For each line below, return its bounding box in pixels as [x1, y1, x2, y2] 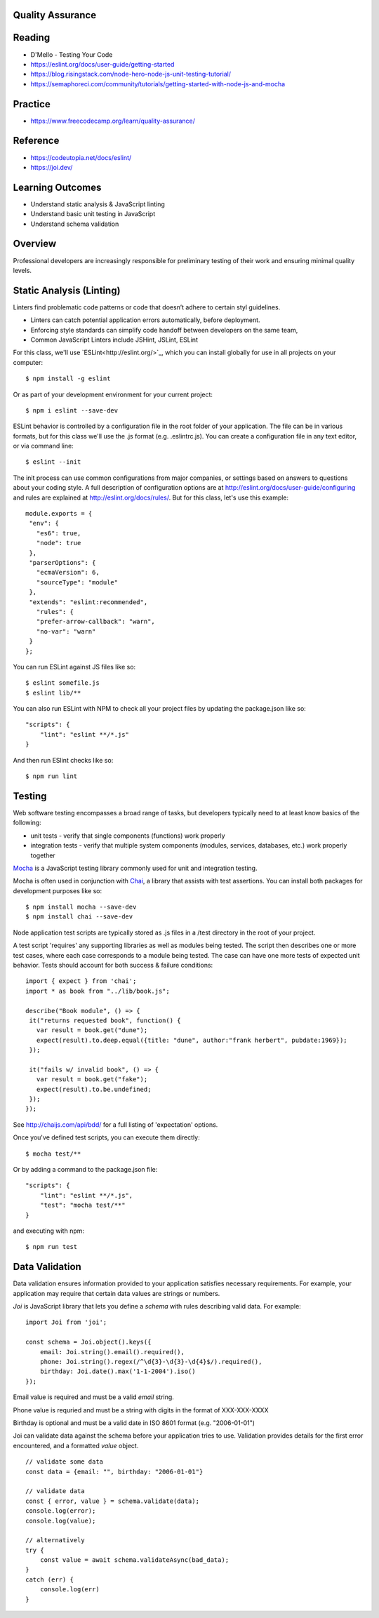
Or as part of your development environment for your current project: [13, 390, 213, 399]
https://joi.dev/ [30, 163, 73, 171]
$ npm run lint [25, 773, 78, 780]
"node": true [36, 539, 81, 547]
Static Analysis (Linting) [13, 284, 121, 296]
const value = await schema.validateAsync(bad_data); [39, 1556, 230, 1564]
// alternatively [25, 1537, 85, 1544]
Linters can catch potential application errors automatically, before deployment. [30, 316, 260, 324]
